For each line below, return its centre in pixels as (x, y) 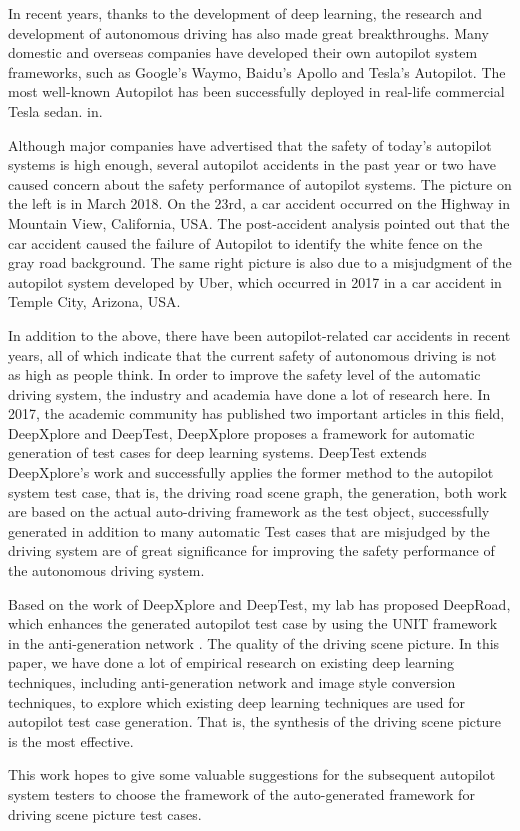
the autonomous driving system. (106, 570)
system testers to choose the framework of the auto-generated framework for (241, 793)
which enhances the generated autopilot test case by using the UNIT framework (253, 623)
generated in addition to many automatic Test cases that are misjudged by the (249, 530)
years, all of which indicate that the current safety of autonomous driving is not (252, 354)
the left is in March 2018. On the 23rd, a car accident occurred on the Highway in (259, 203)
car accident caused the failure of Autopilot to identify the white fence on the (245, 242)
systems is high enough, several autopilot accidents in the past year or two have (252, 164)
